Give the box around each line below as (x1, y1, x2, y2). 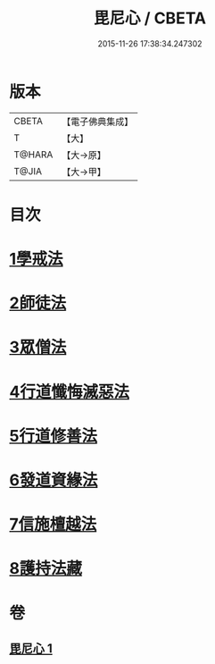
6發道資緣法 (9, 470, 98, 490)
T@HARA (13, 148, 54, 161)
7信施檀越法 (9, 515, 97, 534)
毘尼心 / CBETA (93, 8, 207, 29)
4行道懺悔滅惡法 (9, 382, 129, 402)
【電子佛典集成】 (62, 115, 134, 128)
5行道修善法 (9, 425, 98, 446)
